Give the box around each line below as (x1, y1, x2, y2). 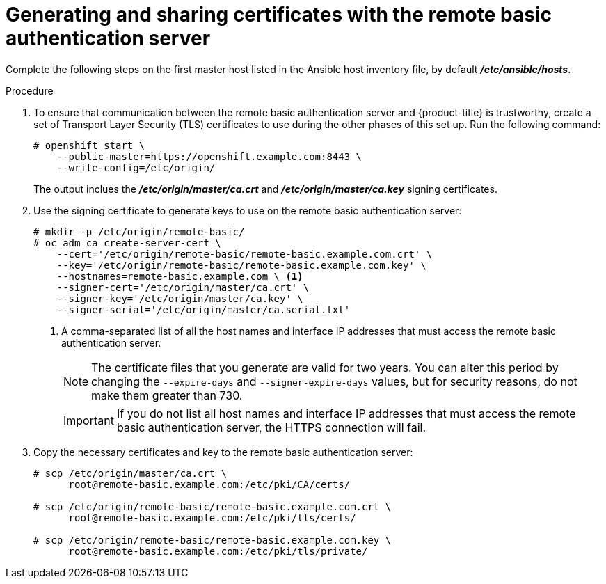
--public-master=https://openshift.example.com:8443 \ (56, 150, 362, 162)
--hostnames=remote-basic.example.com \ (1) (56, 270, 303, 282)
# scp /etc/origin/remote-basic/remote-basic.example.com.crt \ (33, 500, 392, 512)
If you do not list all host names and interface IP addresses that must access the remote (116, 406, 576, 420)
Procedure (6, 84, 54, 97)
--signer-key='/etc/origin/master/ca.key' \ (56, 292, 303, 304)
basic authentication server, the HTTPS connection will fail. (116, 420, 426, 434)
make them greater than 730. (91, 388, 243, 402)
